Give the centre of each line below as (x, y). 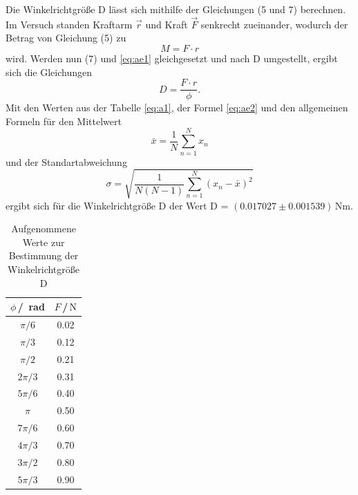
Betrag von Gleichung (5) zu (66, 38)
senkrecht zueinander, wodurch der (274, 24)
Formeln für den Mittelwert (64, 121)
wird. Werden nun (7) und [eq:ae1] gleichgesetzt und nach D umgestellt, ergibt (172, 58)
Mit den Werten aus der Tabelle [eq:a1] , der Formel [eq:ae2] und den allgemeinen (177, 108)
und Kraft (167, 24)
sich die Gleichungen (49, 72)
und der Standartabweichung (66, 161)
